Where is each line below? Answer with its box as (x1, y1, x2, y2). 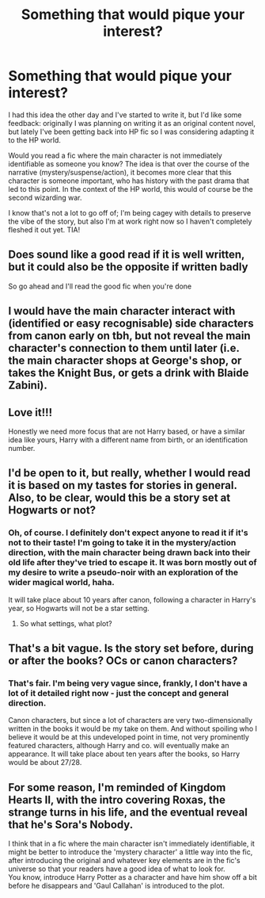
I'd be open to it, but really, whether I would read (8, 466, 251, 480)
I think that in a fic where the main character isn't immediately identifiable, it (8, 839, 256, 849)
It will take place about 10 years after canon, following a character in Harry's (8, 594, 256, 604)
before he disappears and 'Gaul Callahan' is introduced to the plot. (8, 881, 225, 891)
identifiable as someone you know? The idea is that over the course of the (8, 159, 250, 168)
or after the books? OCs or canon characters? (8, 654, 238, 667)
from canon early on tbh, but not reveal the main (8, 329, 251, 342)
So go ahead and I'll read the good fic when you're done (8, 281, 192, 291)
